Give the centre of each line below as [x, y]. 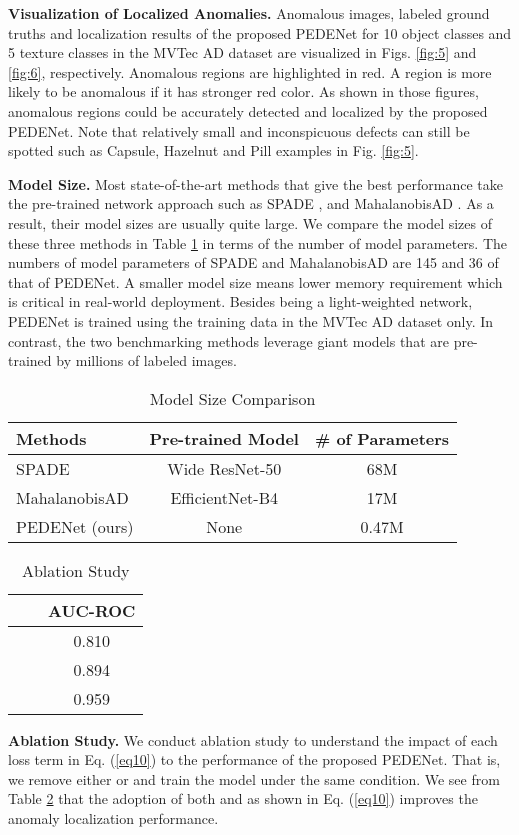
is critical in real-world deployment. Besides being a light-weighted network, [240, 301]
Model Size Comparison [232, 398]
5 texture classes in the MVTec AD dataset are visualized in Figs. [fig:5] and [242, 52]
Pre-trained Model [224, 438]
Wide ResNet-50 [224, 468]
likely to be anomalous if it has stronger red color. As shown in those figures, [243, 91]
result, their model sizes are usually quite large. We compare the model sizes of [250, 222]
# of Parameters [382, 438]
